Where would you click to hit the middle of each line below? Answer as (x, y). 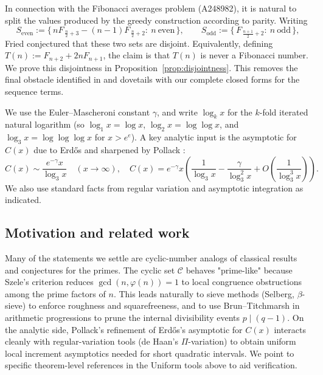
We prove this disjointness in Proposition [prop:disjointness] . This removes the (151, 67)
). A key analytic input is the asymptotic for (214, 137)
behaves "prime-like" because (239, 270)
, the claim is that (137, 55)
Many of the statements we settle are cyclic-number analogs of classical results (151, 257)
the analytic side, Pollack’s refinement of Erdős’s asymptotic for (124, 329)
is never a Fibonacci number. (254, 55)
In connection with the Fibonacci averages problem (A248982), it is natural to (151, 8)
